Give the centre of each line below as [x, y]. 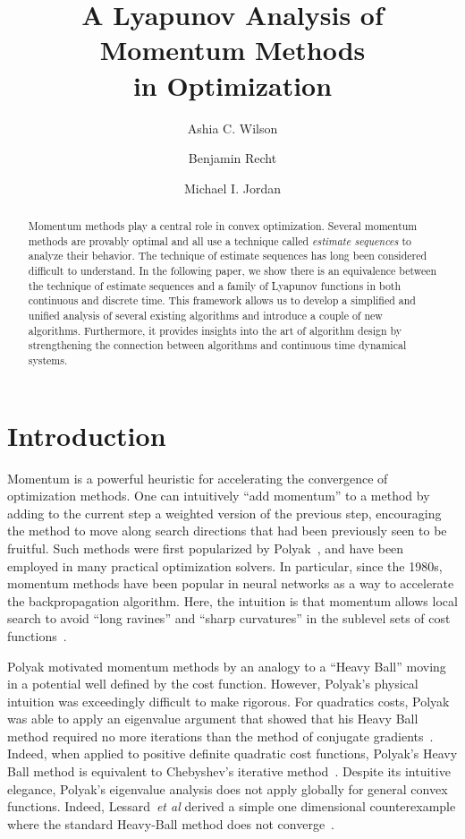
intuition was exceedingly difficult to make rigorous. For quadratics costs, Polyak [228, 701]
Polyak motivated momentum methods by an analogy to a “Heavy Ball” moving [227, 666]
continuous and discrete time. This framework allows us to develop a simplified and [222, 300]
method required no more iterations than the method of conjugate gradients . [220, 736]
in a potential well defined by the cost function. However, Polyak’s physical [213, 684]
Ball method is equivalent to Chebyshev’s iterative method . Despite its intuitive [229, 771]
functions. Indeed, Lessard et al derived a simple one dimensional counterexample [232, 806]
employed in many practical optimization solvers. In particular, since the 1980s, [225, 565]
